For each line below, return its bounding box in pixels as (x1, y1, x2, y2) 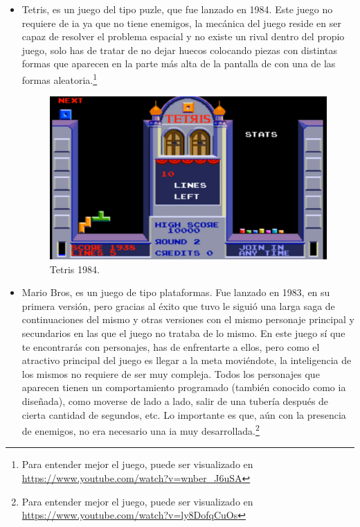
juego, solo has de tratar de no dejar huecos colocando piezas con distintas (21, 42, 337, 57)
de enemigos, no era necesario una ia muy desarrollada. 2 (21, 422, 260, 438)
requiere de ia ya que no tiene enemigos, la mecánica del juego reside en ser (21, 15, 341, 30)
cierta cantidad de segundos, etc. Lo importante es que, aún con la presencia (21, 407, 346, 422)
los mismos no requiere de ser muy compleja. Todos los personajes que (21, 366, 320, 381)
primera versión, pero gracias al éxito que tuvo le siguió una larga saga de (21, 298, 335, 313)
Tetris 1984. (49, 261, 100, 276)
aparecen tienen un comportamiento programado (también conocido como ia (21, 380, 346, 395)
